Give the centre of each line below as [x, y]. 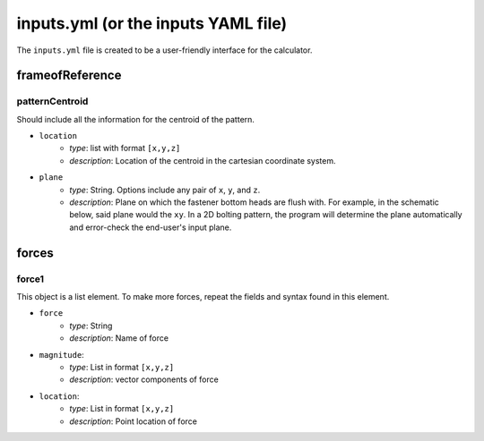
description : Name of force [119, 338]
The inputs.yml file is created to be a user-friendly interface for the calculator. [164, 50]
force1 [30, 279]
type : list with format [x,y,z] [125, 148]
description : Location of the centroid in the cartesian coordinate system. [203, 160]
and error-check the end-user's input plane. [151, 227]
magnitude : [61, 354]
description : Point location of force [133, 421]
